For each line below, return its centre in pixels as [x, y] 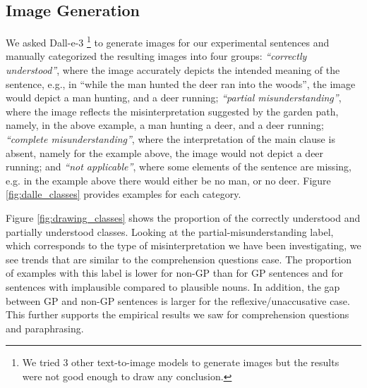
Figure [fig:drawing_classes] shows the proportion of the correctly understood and [183, 217]
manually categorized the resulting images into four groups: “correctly [156, 56]
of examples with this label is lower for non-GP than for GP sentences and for [175, 273]
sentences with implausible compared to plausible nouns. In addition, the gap [173, 286]
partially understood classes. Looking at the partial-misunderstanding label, [170, 231]
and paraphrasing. [45, 328]
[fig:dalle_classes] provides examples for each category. [124, 194]
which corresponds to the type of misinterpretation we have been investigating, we [183, 245]
